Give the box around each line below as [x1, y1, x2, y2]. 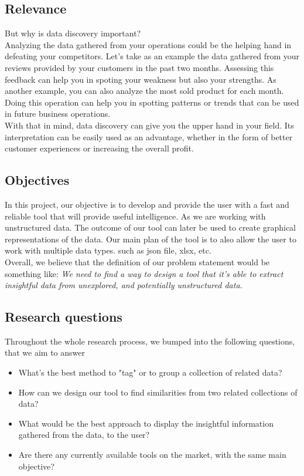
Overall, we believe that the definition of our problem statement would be [5, 255, 270, 268]
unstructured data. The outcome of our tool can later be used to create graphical [5, 221, 296, 234]
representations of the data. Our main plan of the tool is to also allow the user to [5, 232, 296, 245]
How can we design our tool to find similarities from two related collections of [18, 386, 298, 398]
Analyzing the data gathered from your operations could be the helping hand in [5, 38, 292, 50]
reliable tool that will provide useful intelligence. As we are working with [5, 210, 266, 222]
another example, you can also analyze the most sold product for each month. [5, 85, 284, 97]
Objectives [5, 171, 70, 189]
